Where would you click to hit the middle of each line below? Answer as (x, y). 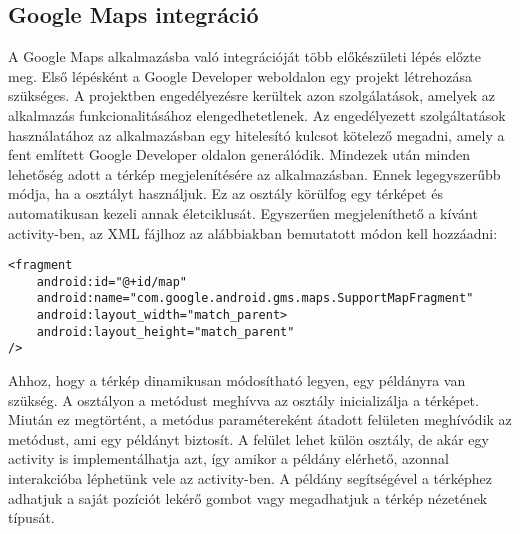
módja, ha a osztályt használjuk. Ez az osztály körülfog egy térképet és (225, 193)
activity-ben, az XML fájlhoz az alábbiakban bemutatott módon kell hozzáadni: (253, 232)
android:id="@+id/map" (111, 281)
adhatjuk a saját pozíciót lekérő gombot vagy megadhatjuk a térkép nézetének (248, 497)
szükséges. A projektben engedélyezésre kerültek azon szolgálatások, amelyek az (252, 95)
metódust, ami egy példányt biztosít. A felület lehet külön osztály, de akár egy (248, 438)
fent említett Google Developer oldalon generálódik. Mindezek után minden (239, 154)
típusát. (31, 517)
